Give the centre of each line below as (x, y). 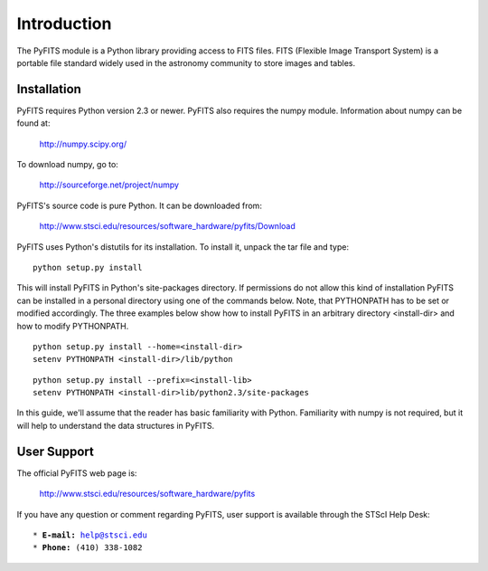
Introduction (64, 24)
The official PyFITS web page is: (77, 473)
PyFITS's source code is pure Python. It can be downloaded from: (139, 205)
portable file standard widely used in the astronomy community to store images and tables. (186, 62)
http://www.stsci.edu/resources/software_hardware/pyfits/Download (167, 226)
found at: (33, 123)
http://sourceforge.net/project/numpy (109, 185)
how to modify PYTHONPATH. (73, 326)
